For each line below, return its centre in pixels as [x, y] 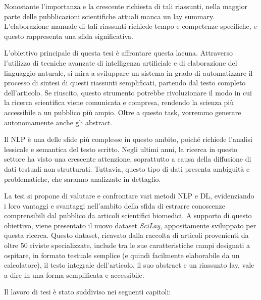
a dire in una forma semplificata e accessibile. [74, 274]
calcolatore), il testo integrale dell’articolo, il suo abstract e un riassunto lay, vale [129, 265]
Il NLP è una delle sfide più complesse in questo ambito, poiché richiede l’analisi [128, 139]
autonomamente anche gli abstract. [58, 122]
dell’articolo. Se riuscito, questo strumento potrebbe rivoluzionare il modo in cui [128, 92]
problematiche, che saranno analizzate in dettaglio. [83, 179]
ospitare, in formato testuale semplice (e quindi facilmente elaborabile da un [122, 255]
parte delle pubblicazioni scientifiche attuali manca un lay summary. [110, 16]
